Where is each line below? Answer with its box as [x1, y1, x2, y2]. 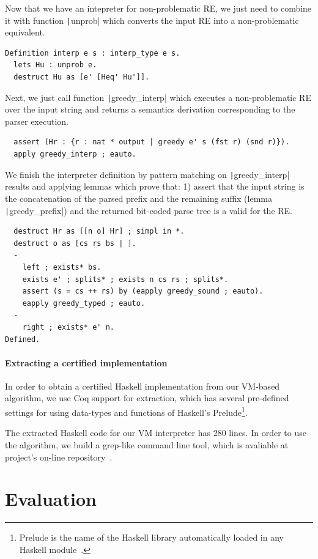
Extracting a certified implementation [5, 356, 168, 369]
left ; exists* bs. [22, 262, 102, 272]
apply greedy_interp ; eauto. [13, 150, 136, 159]
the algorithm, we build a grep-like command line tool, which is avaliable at [5, 438, 289, 451]
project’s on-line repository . [5, 450, 113, 463]
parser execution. [5, 114, 68, 127]
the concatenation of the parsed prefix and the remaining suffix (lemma [5, 191, 272, 204]
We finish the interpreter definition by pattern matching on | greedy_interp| [5, 168, 290, 180]
